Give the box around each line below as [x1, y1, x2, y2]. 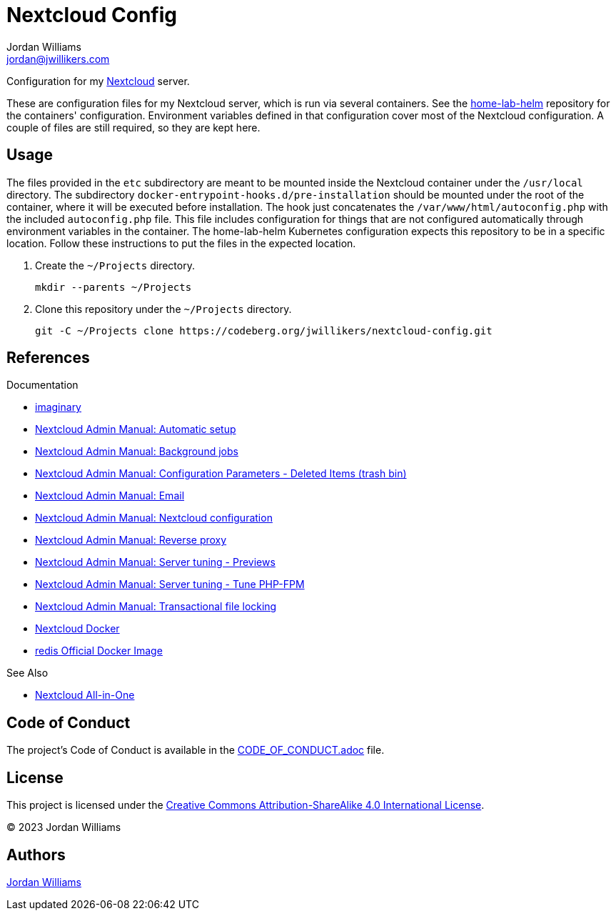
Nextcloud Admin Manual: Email [35, 489, 185, 502]
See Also [6, 667, 49, 679]
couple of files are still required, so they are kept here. [6, 121, 261, 134]
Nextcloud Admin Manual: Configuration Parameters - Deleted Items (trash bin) [35, 467, 407, 480]
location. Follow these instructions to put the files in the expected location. [6, 237, 356, 249]
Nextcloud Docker [35, 622, 120, 635]
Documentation [6, 379, 79, 392]
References [6, 349, 90, 367]
